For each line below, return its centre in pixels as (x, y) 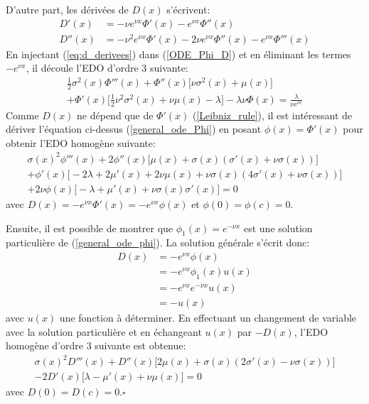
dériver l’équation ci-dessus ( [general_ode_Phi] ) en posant (134, 129)
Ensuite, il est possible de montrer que (90, 228)
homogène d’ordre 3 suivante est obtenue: (96, 345)
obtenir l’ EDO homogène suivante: (81, 142)
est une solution (278, 228)
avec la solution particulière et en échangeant (104, 331)
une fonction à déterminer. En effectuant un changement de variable (208, 317)
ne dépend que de (115, 115)
